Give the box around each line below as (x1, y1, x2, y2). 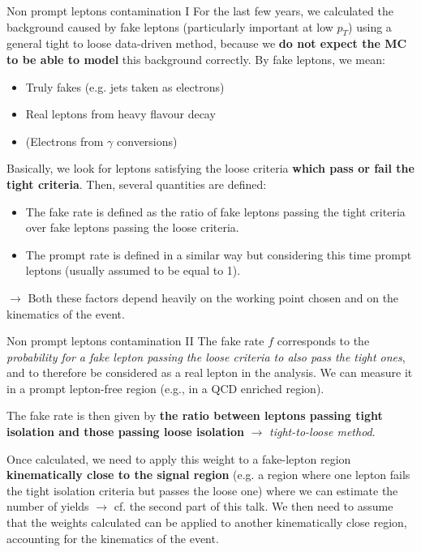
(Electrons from (25, 132, 104, 149)
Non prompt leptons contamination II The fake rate (6, 332, 264, 349)
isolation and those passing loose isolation (6, 423, 244, 440)
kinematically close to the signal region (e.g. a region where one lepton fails (6, 466, 410, 483)
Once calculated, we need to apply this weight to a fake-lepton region (6, 450, 351, 467)
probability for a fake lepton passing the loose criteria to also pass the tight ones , (6, 348, 406, 365)
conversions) (117, 132, 178, 149)
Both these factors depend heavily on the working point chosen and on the (28, 289, 399, 306)
